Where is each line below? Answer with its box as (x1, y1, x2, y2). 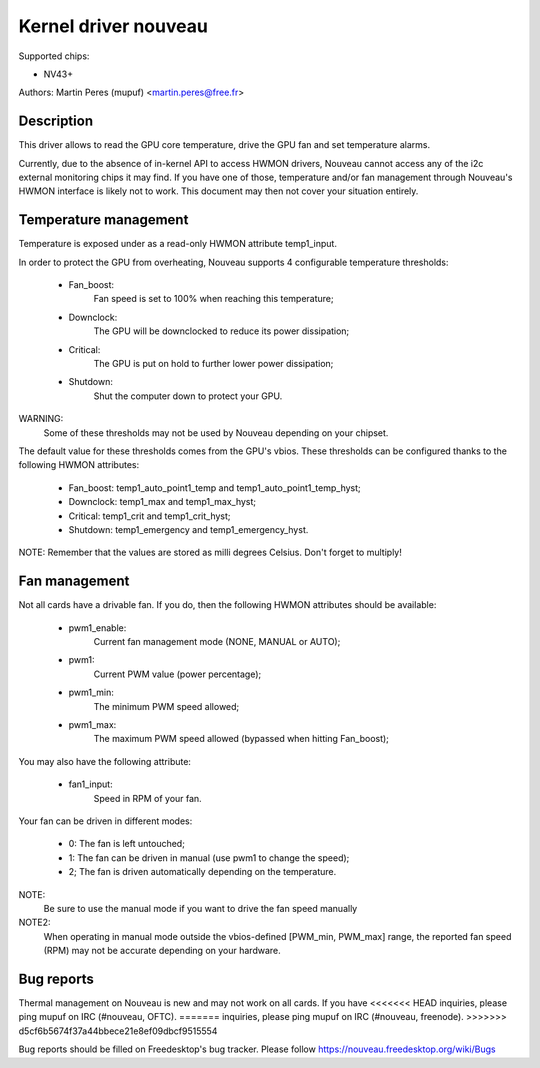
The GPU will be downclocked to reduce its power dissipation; (93, 325, 350, 337)
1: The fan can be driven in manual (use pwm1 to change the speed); (68, 851, 350, 864)
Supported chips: (18, 50, 90, 62)
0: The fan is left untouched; (68, 838, 185, 850)
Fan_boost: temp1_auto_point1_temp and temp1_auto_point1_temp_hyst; (68, 481, 362, 494)
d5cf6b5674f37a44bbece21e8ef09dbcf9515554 (18, 1025, 218, 1037)
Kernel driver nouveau (18, 15, 209, 37)
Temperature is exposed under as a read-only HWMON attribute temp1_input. (18, 238, 337, 250)
